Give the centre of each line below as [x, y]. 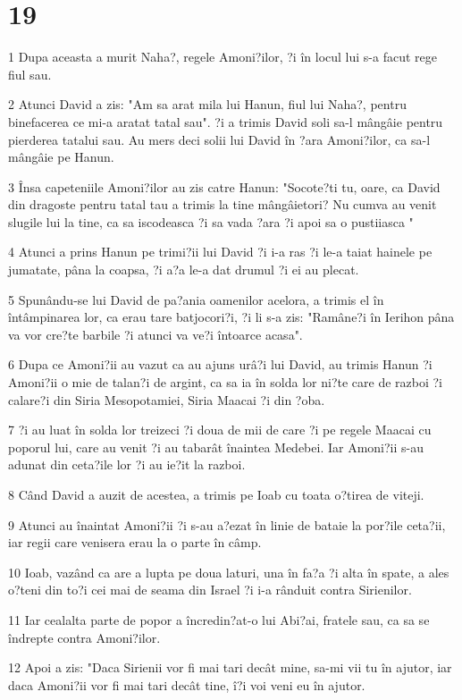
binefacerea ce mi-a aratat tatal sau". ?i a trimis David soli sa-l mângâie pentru [226, 121]
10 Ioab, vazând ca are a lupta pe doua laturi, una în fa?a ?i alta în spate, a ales [229, 572]
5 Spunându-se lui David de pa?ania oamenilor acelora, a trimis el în [196, 299]
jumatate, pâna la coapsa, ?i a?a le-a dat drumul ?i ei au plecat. [184, 270]
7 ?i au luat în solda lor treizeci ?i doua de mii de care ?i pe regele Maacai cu [220, 430]
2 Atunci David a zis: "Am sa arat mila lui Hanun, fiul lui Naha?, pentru [207, 104]
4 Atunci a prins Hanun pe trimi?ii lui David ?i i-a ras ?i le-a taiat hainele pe [220, 252]
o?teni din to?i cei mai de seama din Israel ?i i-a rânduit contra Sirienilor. [210, 590]
